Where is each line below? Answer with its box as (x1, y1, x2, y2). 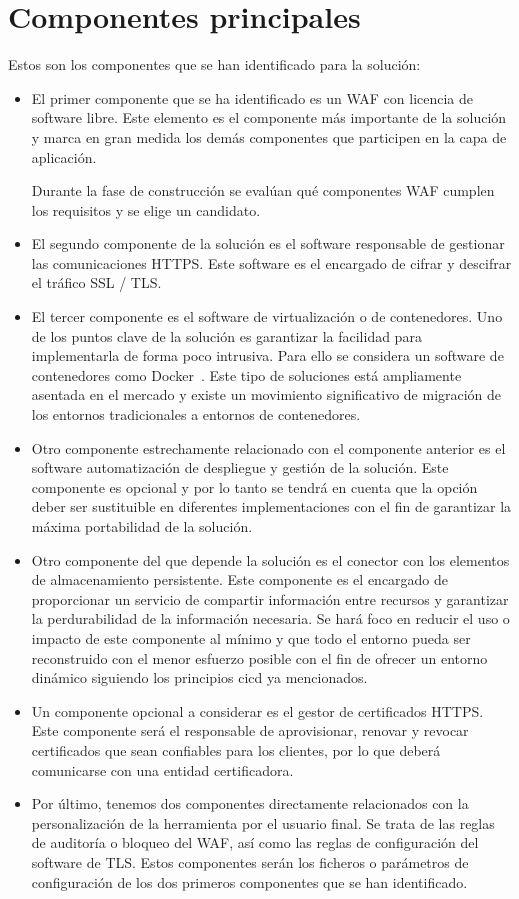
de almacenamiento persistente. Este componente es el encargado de (31, 569, 449, 590)
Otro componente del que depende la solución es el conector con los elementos (31, 549, 510, 570)
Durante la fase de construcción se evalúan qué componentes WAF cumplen (31, 180, 495, 201)
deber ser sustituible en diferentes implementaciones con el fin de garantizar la (31, 496, 512, 517)
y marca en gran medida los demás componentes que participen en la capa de (31, 126, 507, 147)
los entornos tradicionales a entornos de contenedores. (31, 404, 361, 425)
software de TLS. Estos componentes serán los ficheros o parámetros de (31, 851, 469, 872)
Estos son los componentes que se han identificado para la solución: (8, 54, 421, 75)
